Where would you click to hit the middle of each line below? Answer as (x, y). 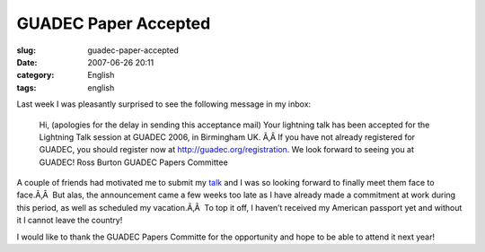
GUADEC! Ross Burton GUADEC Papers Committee (133, 162)
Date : (27, 62)
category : (35, 75)
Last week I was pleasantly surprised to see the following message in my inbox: (164, 104)
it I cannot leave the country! (70, 221)
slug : (26, 50)
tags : (26, 87)
